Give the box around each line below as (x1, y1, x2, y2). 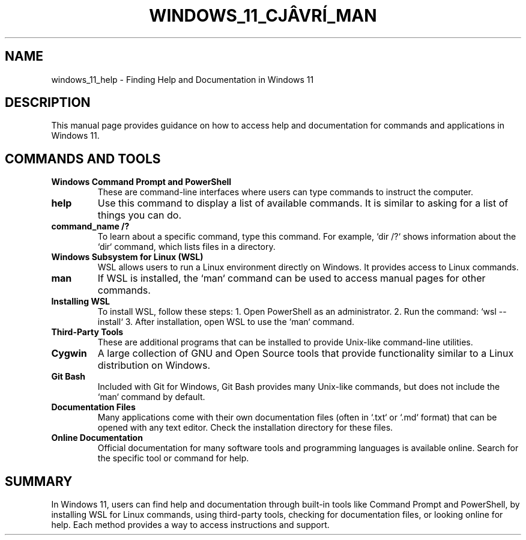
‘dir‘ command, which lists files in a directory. (97, 241, 276, 252)
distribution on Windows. (97, 359, 210, 372)
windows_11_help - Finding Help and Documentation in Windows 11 (51, 74, 314, 85)
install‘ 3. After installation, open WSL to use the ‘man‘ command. (97, 317, 355, 327)
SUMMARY (5, 473, 73, 489)
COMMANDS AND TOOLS (5, 151, 161, 166)
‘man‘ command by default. (97, 392, 205, 402)
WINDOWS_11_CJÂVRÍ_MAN (149, 5, 377, 26)
